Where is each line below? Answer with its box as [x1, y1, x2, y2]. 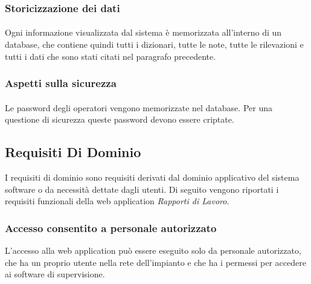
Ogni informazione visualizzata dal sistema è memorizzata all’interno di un [5, 26, 282, 39]
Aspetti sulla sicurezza [5, 76, 117, 91]
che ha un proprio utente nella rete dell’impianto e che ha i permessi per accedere [5, 256, 306, 268]
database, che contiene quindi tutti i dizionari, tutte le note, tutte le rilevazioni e [5, 38, 304, 51]
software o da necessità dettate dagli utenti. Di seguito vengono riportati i [5, 182, 279, 195]
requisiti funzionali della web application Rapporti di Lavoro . [5, 195, 229, 207]
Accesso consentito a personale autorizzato [5, 220, 217, 235]
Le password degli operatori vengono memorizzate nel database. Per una [5, 101, 272, 114]
